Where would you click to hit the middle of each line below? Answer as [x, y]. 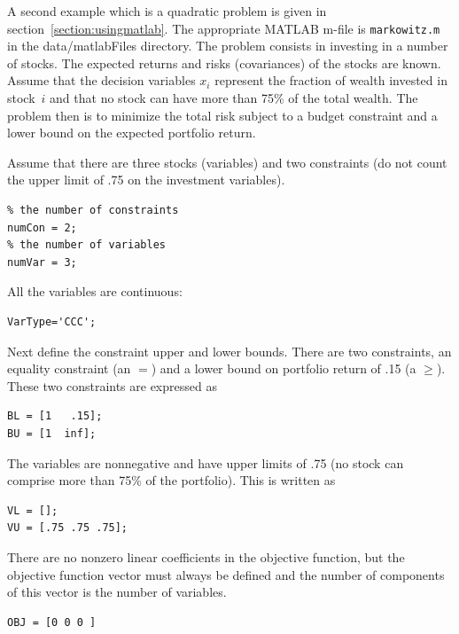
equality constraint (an [69, 368]
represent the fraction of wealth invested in [331, 80]
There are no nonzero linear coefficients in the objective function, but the [206, 556]
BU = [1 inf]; [52, 433]
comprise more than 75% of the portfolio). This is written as [171, 480]
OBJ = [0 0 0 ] [52, 622]
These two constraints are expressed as [112, 385]
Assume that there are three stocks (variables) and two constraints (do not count [227, 162]
